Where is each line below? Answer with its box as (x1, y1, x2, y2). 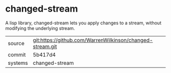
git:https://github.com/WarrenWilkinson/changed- (33, 36, 153, 44)
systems (8, 59, 28, 66)
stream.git (33, 43, 57, 50)
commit (8, 51, 26, 58)
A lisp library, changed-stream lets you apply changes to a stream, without (5, 20, 162, 26)
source (8, 40, 24, 47)
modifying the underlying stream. (5, 25, 75, 31)
